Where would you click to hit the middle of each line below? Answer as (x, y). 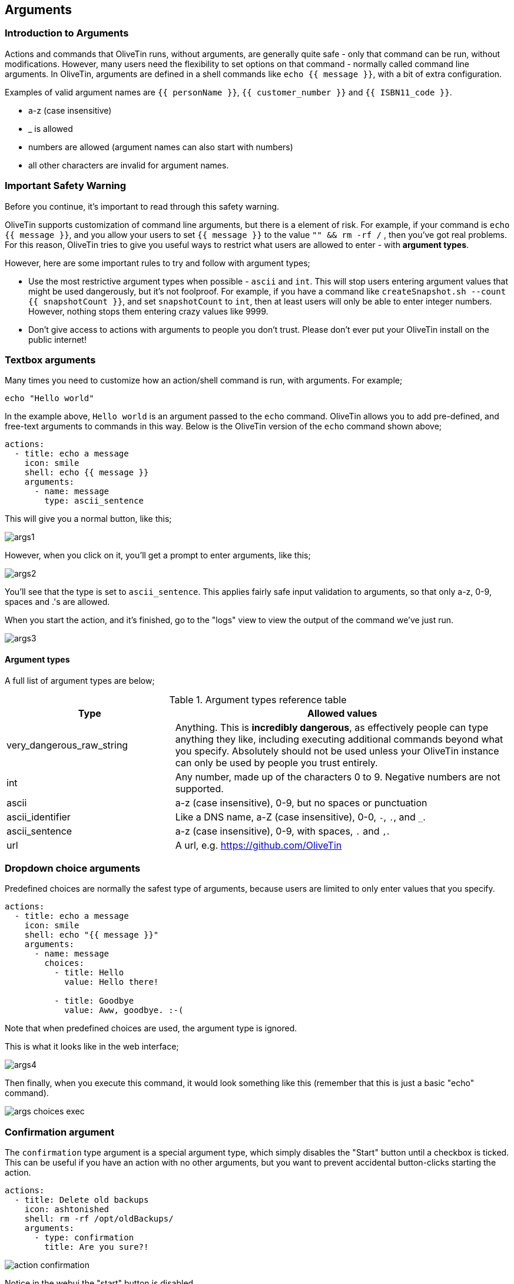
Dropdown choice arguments (73, 868)
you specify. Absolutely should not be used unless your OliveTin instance (337, 751)
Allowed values (342, 713)
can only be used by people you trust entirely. (276, 762)
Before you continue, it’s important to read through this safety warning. (142, 206)
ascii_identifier (39, 817)
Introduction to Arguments (67, 33)
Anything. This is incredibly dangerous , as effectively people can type (332, 727)
